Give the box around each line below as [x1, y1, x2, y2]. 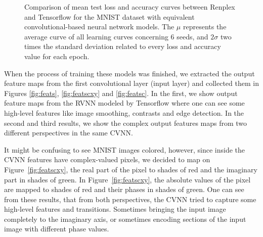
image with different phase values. [4, 223, 109, 234]
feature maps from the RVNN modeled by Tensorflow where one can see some [4, 98, 245, 108]
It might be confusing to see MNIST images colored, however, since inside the [4, 144, 245, 155]
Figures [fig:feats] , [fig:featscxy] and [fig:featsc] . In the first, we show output [4, 87, 238, 98]
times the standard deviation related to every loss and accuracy [24, 41, 221, 52]
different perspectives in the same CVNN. [4, 127, 133, 138]
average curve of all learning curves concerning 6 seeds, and [24, 31, 208, 41]
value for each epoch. [24, 51, 90, 61]
